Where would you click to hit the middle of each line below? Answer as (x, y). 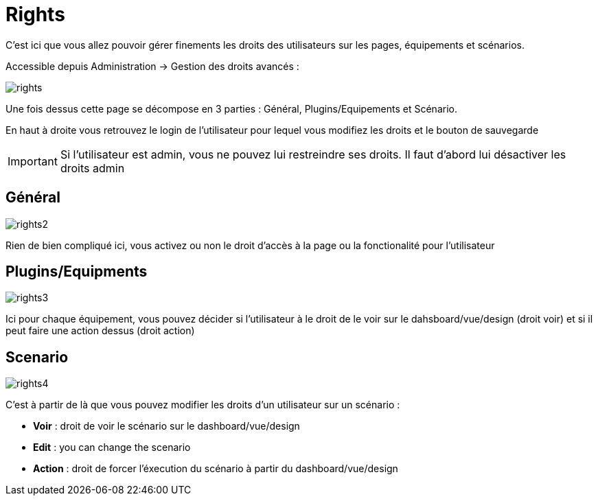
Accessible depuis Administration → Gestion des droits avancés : (152, 66)
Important (33, 161)
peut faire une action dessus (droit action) (100, 331)
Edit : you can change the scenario (112, 447)
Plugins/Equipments (77, 272)
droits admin (92, 168)
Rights (35, 14)
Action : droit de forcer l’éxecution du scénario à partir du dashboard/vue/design (216, 469)
